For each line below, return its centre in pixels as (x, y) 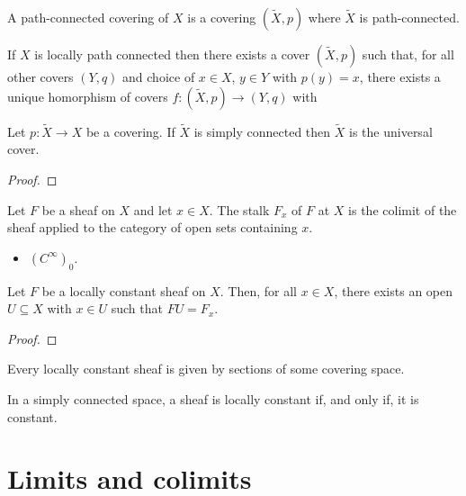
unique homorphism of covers (88, 96)
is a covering (222, 17)
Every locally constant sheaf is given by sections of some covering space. (206, 369)
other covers (40, 77)
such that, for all (408, 54)
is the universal (391, 131)
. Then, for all (258, 290)
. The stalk (239, 209)
